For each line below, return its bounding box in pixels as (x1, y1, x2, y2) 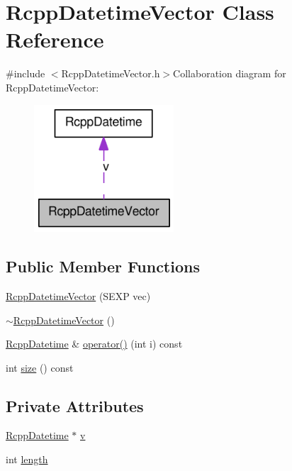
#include (6, 66, 45, 81)
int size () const (6, 360, 74, 375)
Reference (6, 25, 104, 54)
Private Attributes (6, 394, 144, 416)
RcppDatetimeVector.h (61, 66, 160, 81)
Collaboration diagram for (173, 66, 286, 81)
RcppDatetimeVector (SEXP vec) (6, 288, 151, 303)
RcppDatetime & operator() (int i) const (6, 336, 183, 351)
